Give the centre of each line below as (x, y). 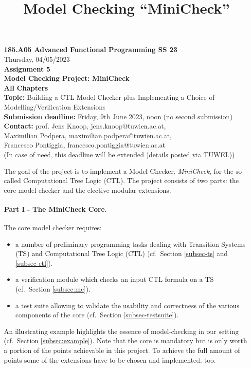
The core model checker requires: (53, 228)
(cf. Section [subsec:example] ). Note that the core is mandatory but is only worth (125, 340)
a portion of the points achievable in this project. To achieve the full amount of (122, 350)
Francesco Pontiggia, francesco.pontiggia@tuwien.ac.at (85, 145)
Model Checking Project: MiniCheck (67, 78)
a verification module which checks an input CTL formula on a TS (115, 279)
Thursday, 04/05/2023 (37, 59)
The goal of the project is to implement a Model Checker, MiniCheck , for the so (123, 171)
